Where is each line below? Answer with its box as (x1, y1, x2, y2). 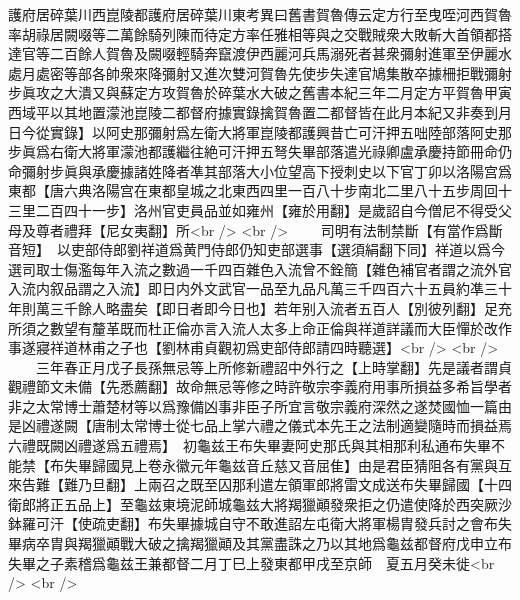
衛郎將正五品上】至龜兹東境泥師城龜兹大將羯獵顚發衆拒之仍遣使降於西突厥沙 (8, 493, 512, 514)
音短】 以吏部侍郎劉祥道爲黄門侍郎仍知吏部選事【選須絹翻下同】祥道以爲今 (8, 239, 505, 260)
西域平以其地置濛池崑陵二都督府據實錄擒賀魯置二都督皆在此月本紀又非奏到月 (8, 101, 512, 122)
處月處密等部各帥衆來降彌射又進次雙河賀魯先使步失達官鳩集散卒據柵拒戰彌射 (8, 62, 512, 83)
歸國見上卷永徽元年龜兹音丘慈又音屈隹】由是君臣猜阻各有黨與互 (91, 454, 512, 475)
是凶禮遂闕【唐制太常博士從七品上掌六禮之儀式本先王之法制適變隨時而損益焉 (8, 415, 512, 436)
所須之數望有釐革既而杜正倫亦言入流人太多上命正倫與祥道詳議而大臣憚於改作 (8, 317, 512, 338)
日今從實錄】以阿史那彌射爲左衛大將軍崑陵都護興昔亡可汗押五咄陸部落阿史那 (8, 121, 512, 142)
